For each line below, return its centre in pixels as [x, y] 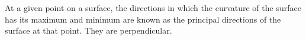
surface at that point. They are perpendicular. [88, 30]
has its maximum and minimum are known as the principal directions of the [143, 19]
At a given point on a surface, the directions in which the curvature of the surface [153, 8]
